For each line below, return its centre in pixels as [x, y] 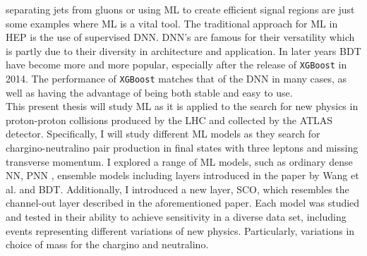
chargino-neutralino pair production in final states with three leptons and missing [182, 148]
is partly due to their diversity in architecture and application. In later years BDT [183, 50]
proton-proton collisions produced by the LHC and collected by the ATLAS [169, 120]
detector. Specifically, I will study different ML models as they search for [163, 134]
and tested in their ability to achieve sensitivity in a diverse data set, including [176, 217]
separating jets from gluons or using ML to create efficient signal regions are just [180, 9]
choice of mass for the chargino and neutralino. [107, 244]
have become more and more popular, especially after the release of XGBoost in [176, 65]
